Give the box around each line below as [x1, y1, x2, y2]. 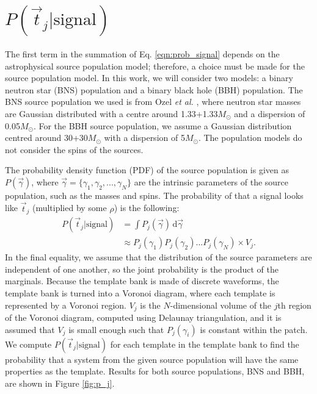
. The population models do [198, 131, 302, 144]
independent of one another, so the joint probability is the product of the [5, 262, 279, 275]
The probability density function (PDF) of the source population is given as [5, 163, 289, 176]
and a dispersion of [234, 107, 305, 120]
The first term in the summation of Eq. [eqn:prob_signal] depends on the [5, 47, 280, 60]
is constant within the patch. [200, 323, 308, 335]
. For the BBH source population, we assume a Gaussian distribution [33, 119, 292, 132]
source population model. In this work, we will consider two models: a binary [5, 71, 293, 84]
